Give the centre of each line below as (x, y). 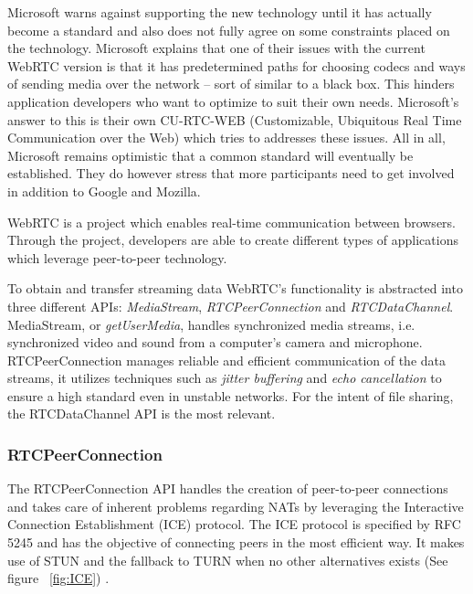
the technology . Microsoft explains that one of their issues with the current (216, 48)
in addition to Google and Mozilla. (104, 191)
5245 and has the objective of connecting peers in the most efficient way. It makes (236, 542)
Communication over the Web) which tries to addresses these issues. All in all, (226, 138)
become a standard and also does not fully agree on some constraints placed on (229, 30)
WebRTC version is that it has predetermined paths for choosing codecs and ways (236, 65)
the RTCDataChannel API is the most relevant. (142, 414)
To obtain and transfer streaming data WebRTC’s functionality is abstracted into (235, 288)
